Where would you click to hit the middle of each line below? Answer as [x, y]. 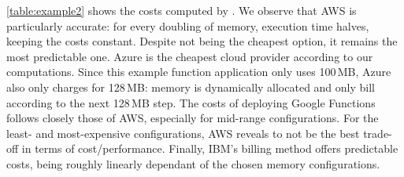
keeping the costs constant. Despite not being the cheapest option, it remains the [202, 41]
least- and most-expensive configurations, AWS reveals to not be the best [183, 133]
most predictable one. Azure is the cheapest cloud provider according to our [190, 56]
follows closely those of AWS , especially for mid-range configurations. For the [193, 118]
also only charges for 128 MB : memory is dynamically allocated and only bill [191, 87]
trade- [378, 133]
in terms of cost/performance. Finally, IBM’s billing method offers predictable [210, 148]
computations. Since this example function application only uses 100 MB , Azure [199, 72]
